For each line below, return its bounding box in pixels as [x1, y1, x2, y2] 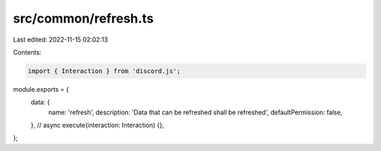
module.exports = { [13, 85, 69, 93]
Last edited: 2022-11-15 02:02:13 [13, 35, 109, 44]
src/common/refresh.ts [13, 11, 155, 26]
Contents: [13, 48, 42, 56]
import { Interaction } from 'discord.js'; [28, 67, 181, 75]
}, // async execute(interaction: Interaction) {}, [30, 121, 165, 130]
